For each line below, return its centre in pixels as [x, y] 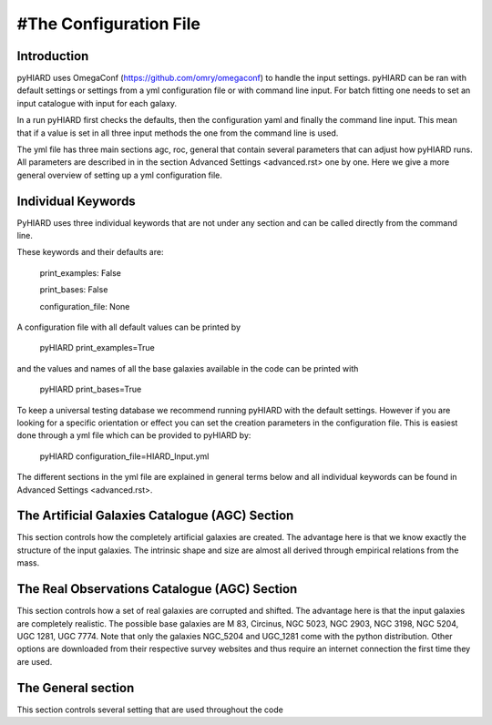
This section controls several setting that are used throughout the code [150, 710]
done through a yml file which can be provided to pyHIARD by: [134, 435]
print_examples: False [81, 272]
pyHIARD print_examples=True [97, 348]
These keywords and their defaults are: [90, 252]
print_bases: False [74, 290]
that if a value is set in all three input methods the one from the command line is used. [178, 133]
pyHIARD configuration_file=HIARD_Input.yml [124, 456]
